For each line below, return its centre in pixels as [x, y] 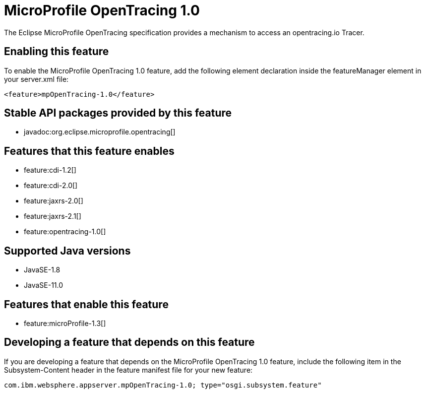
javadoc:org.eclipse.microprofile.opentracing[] [100, 132]
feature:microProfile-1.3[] [65, 323]
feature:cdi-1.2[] [50, 170]
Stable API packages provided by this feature [118, 113]
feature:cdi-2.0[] [51, 186]
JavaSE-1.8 [42, 270]
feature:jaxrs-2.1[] [53, 216]
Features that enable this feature [86, 304]
